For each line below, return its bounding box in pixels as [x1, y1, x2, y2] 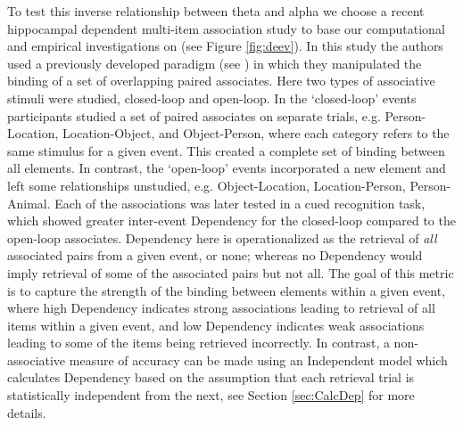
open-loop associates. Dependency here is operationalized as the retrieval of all [7, 228, 437, 247]
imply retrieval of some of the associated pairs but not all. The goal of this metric [7, 263, 454, 282]
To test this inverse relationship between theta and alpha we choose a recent [7, 2, 425, 20]
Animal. [7, 193, 51, 212]
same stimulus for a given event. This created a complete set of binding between [7, 141, 445, 159]
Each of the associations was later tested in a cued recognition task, [54, 193, 426, 212]
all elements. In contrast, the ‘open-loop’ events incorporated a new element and [7, 159, 446, 177]
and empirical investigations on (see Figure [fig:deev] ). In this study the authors [7, 37, 443, 55]
